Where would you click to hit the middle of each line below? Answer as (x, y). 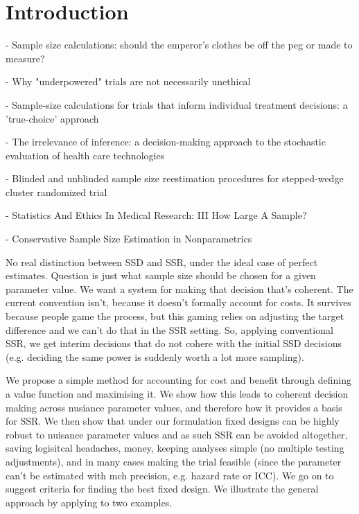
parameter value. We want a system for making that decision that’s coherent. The (179, 289)
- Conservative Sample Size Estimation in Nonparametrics (129, 239)
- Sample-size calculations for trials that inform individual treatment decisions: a (177, 104)
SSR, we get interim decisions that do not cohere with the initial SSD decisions (174, 343)
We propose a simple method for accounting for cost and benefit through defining (178, 380)
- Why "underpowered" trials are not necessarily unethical (128, 81)
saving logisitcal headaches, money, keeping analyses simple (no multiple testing (175, 448)
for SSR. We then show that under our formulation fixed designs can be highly (173, 421)
